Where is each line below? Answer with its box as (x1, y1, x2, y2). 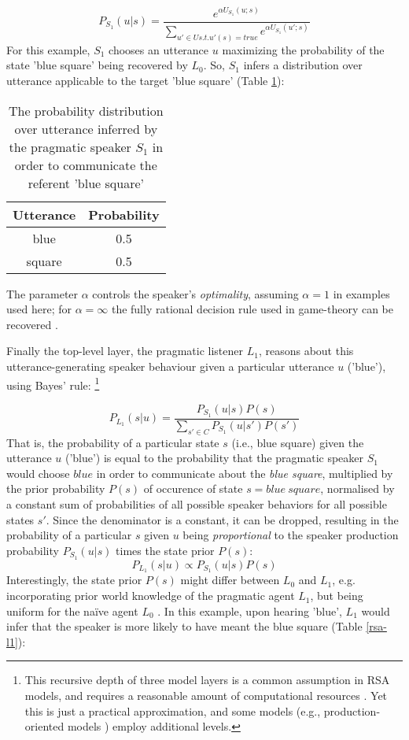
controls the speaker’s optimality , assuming (92, 285, 299, 302)
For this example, (6, 41, 90, 57)
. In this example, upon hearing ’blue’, (157, 602, 342, 619)
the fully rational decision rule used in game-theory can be (111, 301, 394, 317)
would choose (6, 464, 70, 481)
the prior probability (6, 480, 105, 497)
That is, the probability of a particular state (6, 434, 219, 450)
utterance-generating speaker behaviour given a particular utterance (6, 358, 334, 375)
